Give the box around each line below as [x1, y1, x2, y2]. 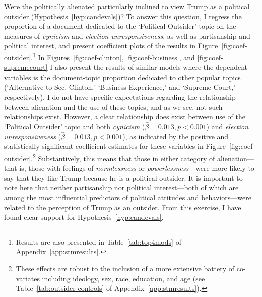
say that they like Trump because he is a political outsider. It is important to [4, 172, 243, 183]
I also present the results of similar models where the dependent [50, 62, 247, 72]
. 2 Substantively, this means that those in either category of [31, 152, 215, 163]
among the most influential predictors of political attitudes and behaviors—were [4, 192, 251, 203]
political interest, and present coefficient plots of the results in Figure [4, 40, 218, 51]
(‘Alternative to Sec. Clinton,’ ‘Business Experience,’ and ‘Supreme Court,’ [4, 82, 236, 92]
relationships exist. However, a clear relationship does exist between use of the [4, 111, 245, 122]
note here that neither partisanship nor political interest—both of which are [4, 182, 239, 193]
